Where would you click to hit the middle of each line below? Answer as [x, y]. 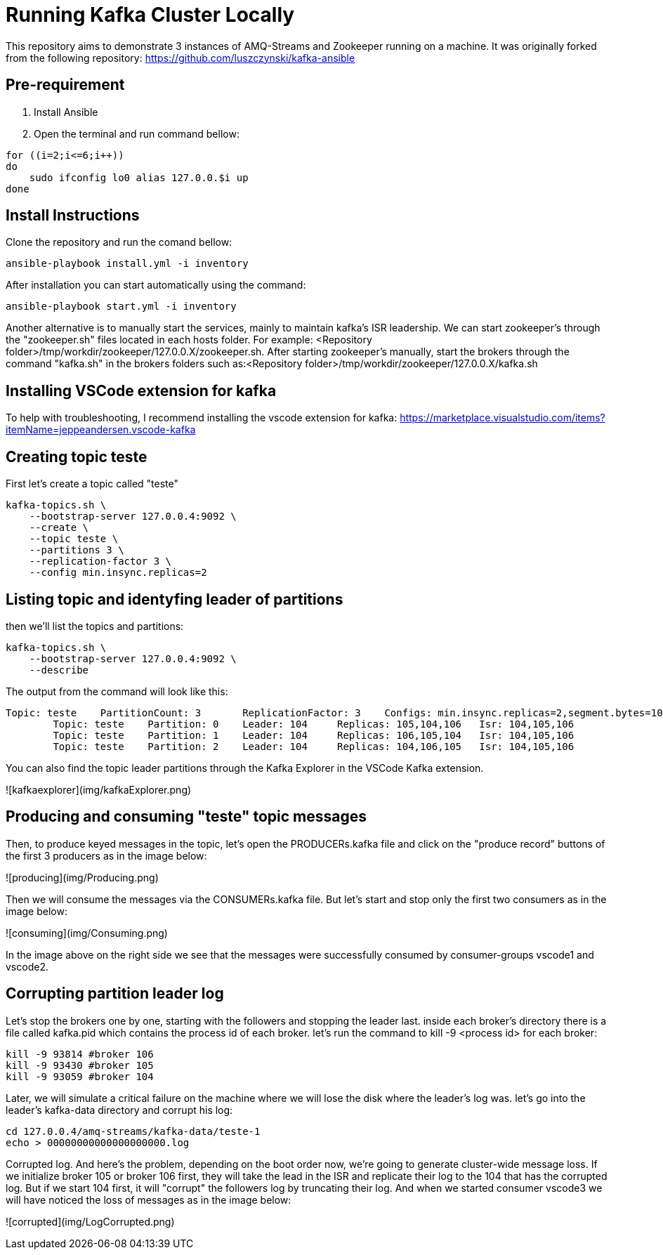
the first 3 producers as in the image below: [106, 855]
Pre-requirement [65, 85]
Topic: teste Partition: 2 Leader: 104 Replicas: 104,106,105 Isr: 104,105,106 [314, 746]
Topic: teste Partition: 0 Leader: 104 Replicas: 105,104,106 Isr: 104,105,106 [314, 724]
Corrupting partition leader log [115, 994]
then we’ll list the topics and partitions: [95, 626]
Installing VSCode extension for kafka [141, 390]
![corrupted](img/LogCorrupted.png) [90, 1221]
